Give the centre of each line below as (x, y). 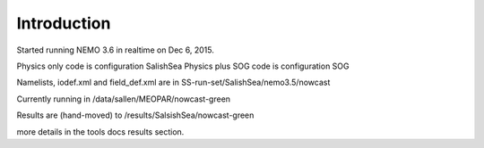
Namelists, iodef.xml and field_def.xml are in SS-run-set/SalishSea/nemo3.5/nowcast (173, 82)
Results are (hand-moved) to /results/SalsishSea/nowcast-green (135, 115)
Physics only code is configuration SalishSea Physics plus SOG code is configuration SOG (183, 66)
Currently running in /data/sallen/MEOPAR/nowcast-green (124, 99)
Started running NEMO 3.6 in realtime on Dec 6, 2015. (115, 50)
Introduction (64, 23)
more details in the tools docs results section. (100, 132)
